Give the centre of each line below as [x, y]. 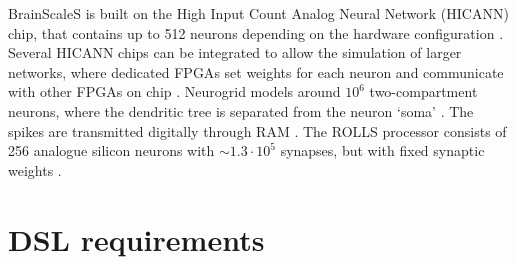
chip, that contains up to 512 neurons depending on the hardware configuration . [256, 32]
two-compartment [423, 91]
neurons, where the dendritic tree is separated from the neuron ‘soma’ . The [241, 110]
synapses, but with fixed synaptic [382, 150]
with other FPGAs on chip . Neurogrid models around [174, 91]
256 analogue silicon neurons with [111, 150]
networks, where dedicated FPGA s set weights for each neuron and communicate [256, 71]
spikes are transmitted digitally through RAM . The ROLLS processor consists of [257, 130]
